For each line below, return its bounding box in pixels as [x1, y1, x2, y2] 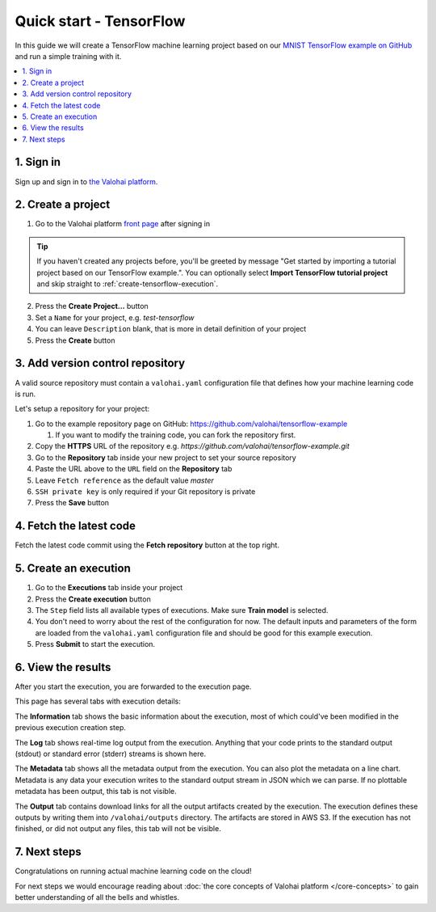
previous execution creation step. [15, 723, 127, 733]
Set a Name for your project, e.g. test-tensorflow [35, 312, 195, 323]
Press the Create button [35, 336, 115, 345]
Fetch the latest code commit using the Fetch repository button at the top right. [15, 540, 280, 550]
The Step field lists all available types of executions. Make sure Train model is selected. [35, 606, 329, 615]
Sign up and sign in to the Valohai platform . [15, 176, 158, 186]
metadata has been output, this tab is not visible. [15, 787, 177, 796]
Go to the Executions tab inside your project [35, 583, 183, 593]
